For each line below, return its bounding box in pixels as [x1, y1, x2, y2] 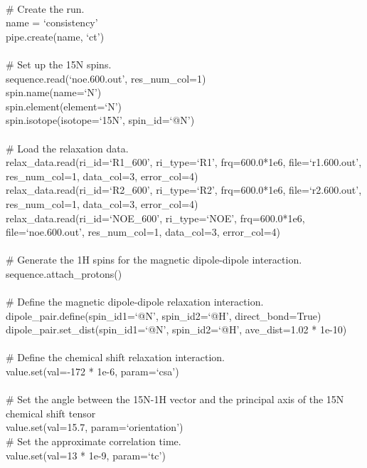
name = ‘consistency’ [6, 15, 98, 30]
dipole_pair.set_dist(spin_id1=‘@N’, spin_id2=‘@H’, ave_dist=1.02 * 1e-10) [6, 322, 347, 337]
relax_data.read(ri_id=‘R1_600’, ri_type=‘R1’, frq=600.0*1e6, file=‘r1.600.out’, [6, 155, 362, 170]
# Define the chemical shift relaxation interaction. [6, 350, 225, 365]
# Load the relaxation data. [6, 140, 129, 155]
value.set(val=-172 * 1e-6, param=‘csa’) [6, 364, 179, 379]
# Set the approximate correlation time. [6, 434, 181, 448]
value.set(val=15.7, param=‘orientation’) [6, 420, 183, 435]
